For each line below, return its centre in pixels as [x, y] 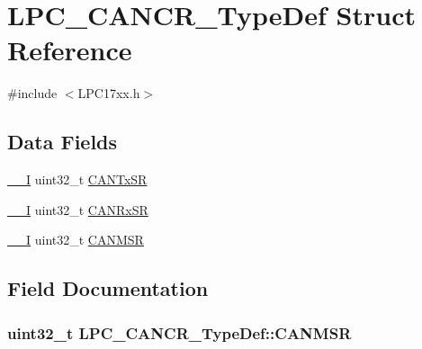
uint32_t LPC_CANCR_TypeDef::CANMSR [180, 332]
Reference [70, 50]
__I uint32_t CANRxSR [78, 209]
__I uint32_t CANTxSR [77, 179]
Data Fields [63, 142]
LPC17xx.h [109, 93]
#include [32, 93]
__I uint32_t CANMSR [76, 240]
